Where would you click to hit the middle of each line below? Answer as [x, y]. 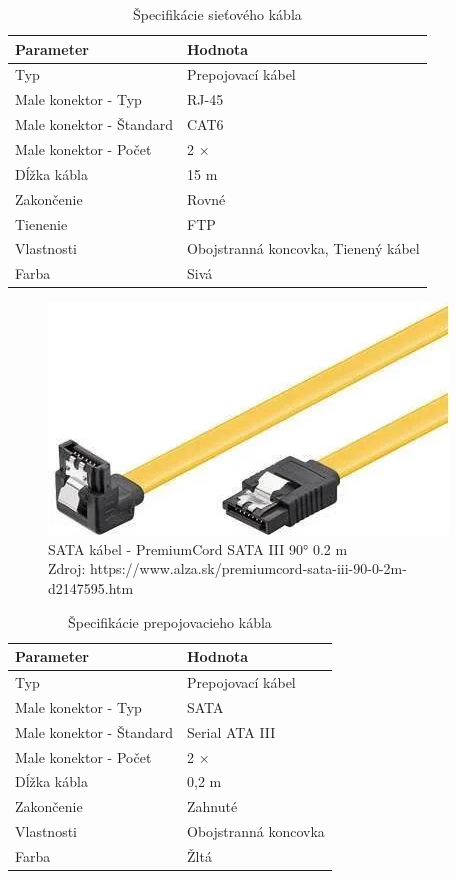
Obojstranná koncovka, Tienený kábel [303, 248]
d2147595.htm [91, 588]
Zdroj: [67, 568]
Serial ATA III [231, 731]
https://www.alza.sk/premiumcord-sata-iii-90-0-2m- [248, 568]
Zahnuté [212, 806]
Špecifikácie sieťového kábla [217, 14]
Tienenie [41, 223]
